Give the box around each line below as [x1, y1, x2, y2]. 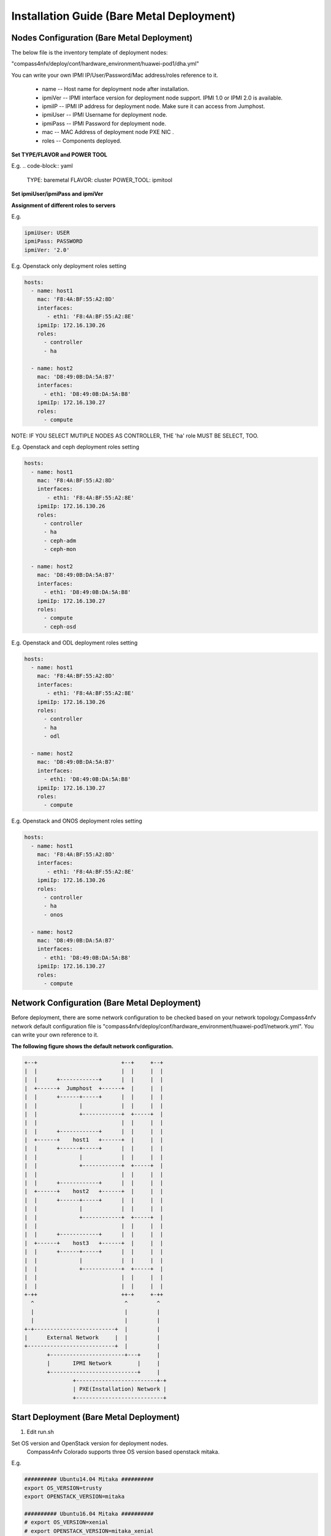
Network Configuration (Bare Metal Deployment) [11, 998, 202, 1008]
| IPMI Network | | [47, 1360, 161, 1367]
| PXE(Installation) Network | [72, 1385, 167, 1393]
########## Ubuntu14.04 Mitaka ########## [24, 1476, 154, 1483]
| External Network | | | [24, 1334, 161, 1341]
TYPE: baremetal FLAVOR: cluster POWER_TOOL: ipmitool [26, 176, 173, 184]
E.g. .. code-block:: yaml [11, 162, 73, 170]
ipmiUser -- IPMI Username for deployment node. [42, 111, 168, 119]
